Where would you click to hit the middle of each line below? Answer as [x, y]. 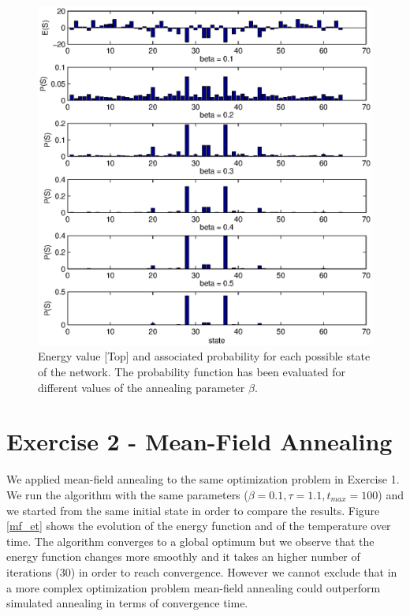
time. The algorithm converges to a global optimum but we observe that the [190, 541]
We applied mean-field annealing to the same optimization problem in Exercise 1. [203, 479]
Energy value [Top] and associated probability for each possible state [204, 356]
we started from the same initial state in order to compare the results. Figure [193, 510]
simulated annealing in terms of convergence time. [127, 603]
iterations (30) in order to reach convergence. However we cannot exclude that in [202, 571]
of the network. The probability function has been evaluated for [192, 372]
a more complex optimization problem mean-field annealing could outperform [194, 587]
